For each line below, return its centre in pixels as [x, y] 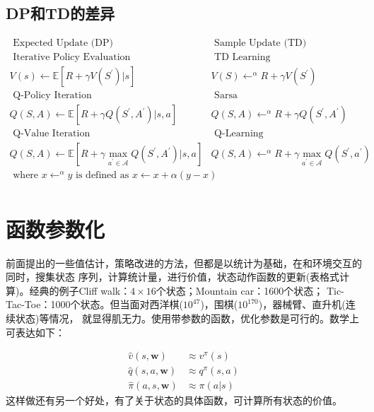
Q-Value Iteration [52, 134]
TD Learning [242, 58]
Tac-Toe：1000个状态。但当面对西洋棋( [94, 304]
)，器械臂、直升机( [302, 304]
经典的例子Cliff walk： [80, 290]
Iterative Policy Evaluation [72, 58]
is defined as [103, 176]
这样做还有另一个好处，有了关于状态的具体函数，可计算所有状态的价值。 [174, 400]
